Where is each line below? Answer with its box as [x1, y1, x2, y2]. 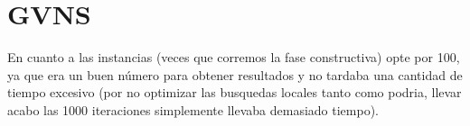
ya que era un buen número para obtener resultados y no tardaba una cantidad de [7, 65, 463, 84]
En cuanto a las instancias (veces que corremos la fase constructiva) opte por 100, [7, 48, 460, 67]
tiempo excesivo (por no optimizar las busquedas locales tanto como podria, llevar [7, 83, 462, 102]
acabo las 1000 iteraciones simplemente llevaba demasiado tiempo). [7, 100, 379, 119]
